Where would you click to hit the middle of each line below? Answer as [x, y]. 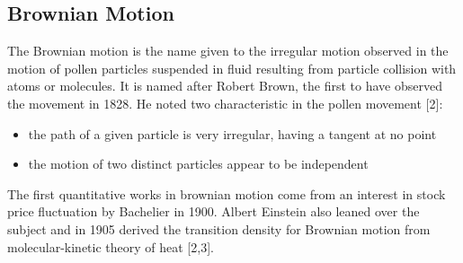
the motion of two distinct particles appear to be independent [198, 164]
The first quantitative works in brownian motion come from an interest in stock [227, 193]
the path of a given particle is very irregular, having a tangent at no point [232, 133]
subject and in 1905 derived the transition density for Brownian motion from [219, 228]
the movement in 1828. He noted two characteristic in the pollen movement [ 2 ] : [225, 103]
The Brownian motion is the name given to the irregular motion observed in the [228, 51]
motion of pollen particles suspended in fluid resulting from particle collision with [232, 68]
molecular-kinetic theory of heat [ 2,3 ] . [111, 246]
